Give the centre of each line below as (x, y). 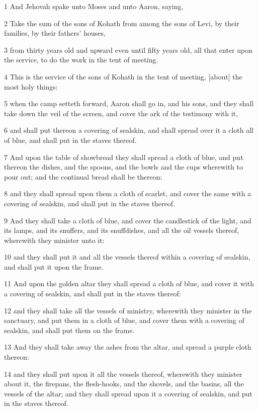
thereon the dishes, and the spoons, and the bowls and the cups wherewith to (123, 167)
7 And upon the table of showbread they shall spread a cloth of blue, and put (124, 157)
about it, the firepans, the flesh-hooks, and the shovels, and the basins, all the (124, 384)
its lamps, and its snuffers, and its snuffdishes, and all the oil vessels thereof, (122, 230)
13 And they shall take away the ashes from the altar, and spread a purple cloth (128, 347)
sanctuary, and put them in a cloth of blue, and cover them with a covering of (124, 320)
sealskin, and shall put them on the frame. (69, 330)
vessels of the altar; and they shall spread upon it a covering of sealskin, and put (128, 393)
